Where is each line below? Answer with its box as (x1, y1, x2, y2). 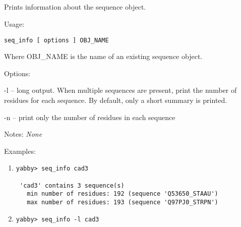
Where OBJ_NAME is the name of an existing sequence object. (4, 51, 203, 62)
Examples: (4, 145, 36, 156)
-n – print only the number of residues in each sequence (4, 111, 175, 122)
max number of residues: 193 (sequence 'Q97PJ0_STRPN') (27, 199, 218, 206)
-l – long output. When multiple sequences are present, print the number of (4, 85, 237, 95)
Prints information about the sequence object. (4, 2, 146, 12)
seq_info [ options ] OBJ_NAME (4, 36, 109, 44)
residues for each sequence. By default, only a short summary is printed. (4, 95, 227, 105)
